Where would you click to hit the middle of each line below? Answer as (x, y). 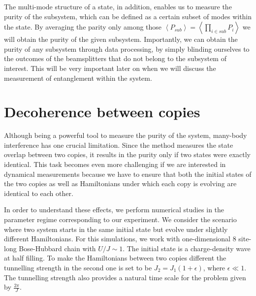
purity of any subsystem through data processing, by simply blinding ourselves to (127, 49)
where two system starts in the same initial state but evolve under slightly (116, 229)
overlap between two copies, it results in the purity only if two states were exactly (127, 154)
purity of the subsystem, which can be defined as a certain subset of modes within (128, 16)
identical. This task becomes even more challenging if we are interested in (115, 164)
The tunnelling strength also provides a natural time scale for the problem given (125, 277)
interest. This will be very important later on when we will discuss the (110, 68)
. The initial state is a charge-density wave (187, 248)
